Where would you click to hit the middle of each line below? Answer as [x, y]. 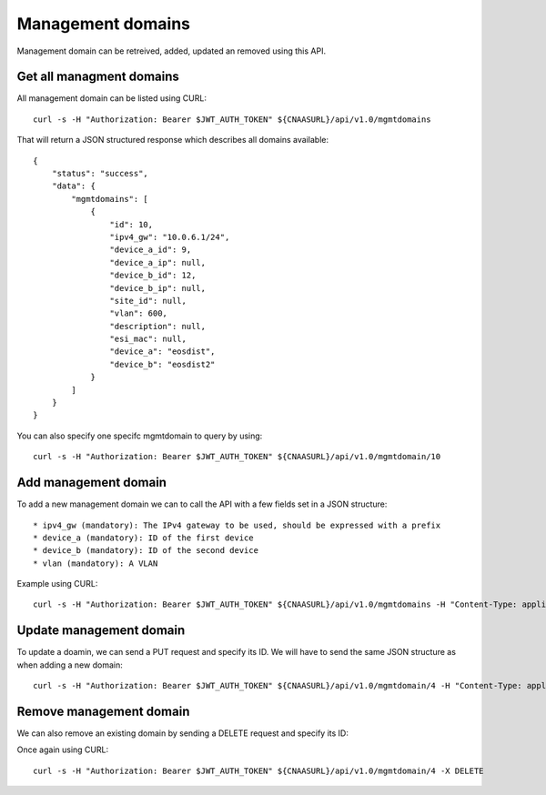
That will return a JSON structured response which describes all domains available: [173, 140]
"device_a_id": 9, [151, 250]
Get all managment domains [98, 77]
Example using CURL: [57, 584]
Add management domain [92, 483]
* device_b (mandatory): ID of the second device [146, 551]
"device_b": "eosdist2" [162, 364]
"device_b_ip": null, [158, 288]
